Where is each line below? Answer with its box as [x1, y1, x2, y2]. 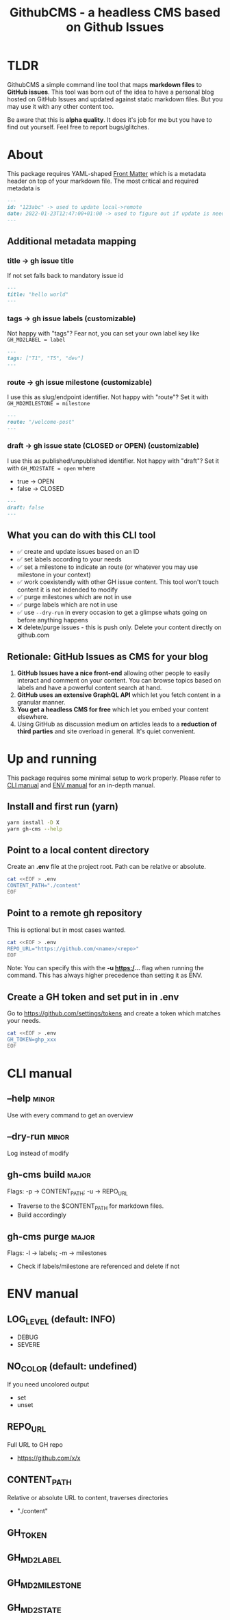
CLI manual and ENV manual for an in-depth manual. [7, 781, 155, 789]
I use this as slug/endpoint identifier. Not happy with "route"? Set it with [7, 392, 209, 401]
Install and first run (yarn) [7, 801, 118, 813]
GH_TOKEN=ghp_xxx [7, 1036, 57, 1043]
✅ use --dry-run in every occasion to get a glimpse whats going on [16, 608, 207, 617]
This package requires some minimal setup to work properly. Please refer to [7, 774, 221, 782]
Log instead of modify [7, 1149, 70, 1157]
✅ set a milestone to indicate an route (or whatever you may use [16, 563, 199, 571]
